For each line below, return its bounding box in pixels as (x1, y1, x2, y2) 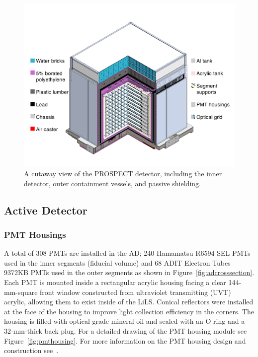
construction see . (4, 345, 59, 356)
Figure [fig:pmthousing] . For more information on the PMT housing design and (4, 335, 246, 346)
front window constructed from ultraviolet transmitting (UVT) (40, 286, 231, 297)
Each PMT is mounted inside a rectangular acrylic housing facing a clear (4, 277, 226, 287)
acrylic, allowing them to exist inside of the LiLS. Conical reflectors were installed (4, 296, 254, 307)
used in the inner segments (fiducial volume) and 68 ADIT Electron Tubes (4, 257, 231, 268)
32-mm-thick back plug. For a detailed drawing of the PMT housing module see (4, 326, 247, 336)
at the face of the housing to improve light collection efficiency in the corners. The (4, 306, 255, 316)
